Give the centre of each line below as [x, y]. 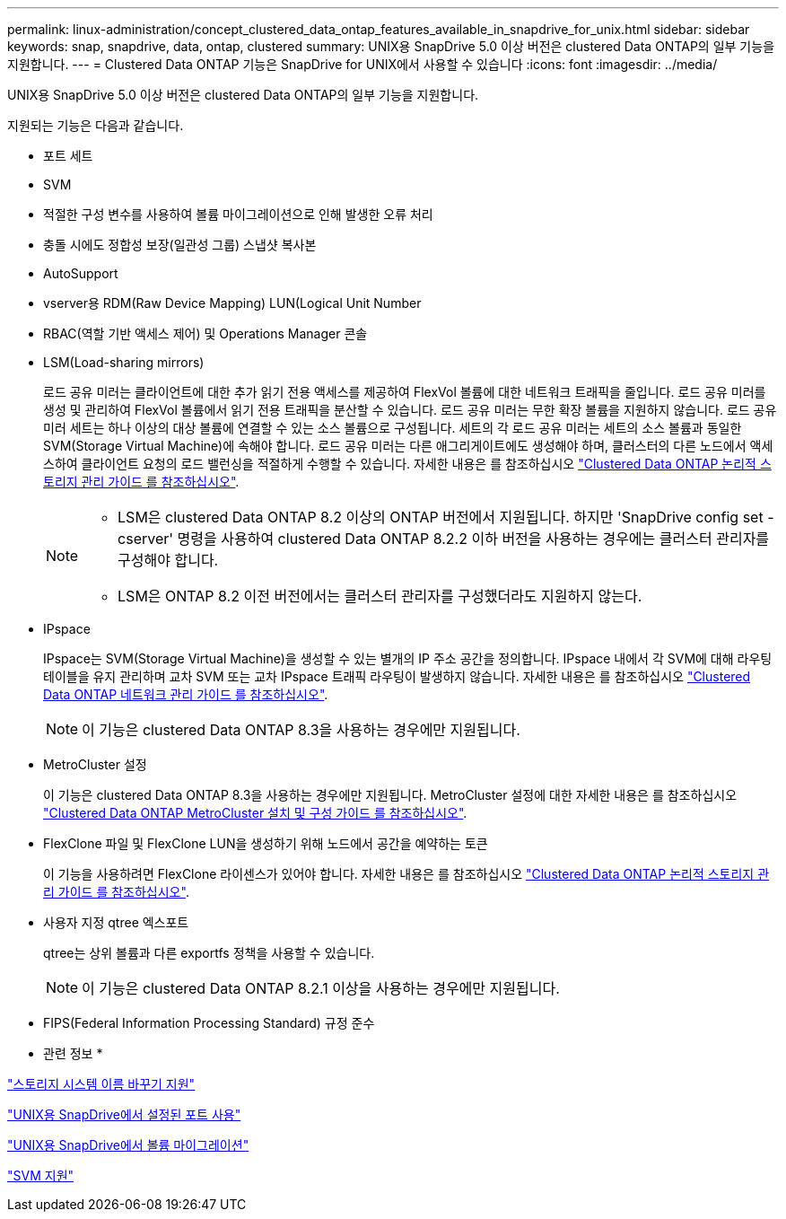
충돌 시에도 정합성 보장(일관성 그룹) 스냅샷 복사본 [180, 245]
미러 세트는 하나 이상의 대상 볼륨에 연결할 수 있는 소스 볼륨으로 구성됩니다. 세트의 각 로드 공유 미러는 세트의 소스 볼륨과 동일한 [393, 428]
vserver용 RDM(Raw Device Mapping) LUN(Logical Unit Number [232, 303]
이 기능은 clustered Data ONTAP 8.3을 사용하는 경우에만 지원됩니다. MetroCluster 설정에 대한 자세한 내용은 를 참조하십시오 [390, 795]
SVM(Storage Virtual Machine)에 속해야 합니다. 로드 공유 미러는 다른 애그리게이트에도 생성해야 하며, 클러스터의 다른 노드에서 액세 [408, 446]
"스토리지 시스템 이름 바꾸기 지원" [101, 1084]
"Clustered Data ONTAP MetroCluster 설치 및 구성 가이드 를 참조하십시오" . [255, 813]
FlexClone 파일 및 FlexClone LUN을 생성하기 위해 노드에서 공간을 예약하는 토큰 [266, 843]
